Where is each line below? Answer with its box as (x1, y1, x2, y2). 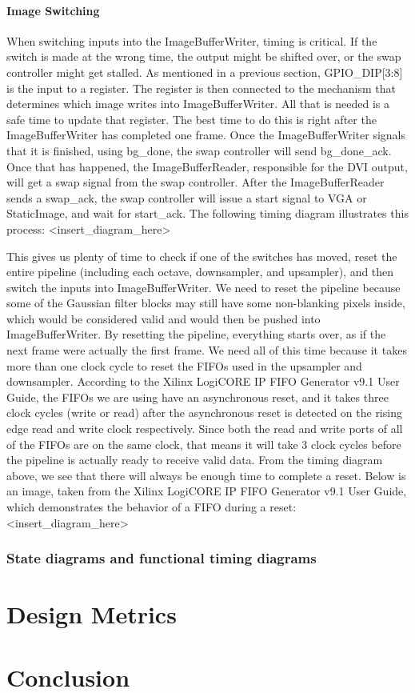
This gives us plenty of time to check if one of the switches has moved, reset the (6, 247, 397, 264)
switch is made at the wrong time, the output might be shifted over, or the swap (6, 48, 401, 65)
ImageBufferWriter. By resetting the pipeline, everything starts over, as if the (6, 326, 386, 342)
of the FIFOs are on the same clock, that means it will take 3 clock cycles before (6, 435, 401, 452)
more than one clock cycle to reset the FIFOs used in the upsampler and (6, 357, 362, 374)
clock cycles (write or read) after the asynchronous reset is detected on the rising (6, 404, 402, 421)
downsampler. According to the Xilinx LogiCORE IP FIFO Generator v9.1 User (6, 373, 400, 390)
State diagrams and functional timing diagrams (6, 548, 317, 568)
